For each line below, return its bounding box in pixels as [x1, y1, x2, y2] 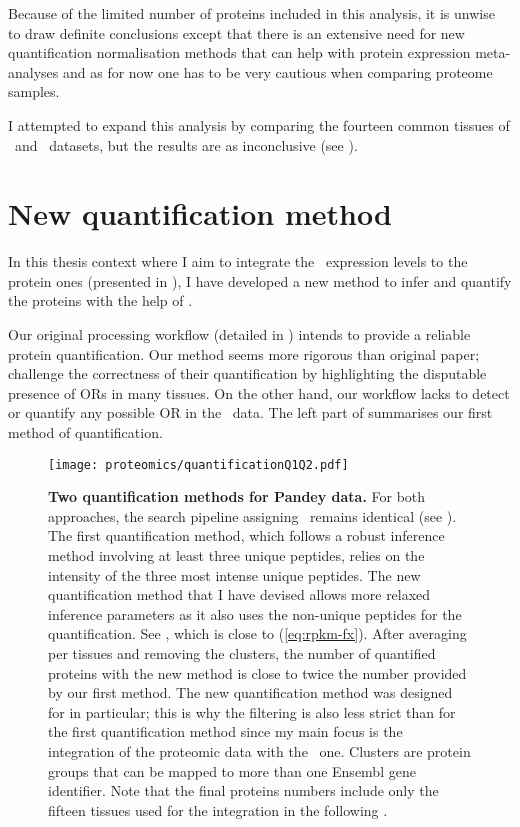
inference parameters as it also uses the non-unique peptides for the [48, 603, 462, 624]
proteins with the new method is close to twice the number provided [48, 662, 467, 683]
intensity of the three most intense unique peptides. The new [48, 564, 421, 585]
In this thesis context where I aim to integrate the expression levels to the [8, 251, 468, 272]
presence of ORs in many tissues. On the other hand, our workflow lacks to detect [8, 382, 510, 403]
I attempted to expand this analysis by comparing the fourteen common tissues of [8, 114, 510, 135]
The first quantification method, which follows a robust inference [48, 525, 445, 546]
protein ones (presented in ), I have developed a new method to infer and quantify [8, 270, 512, 291]
